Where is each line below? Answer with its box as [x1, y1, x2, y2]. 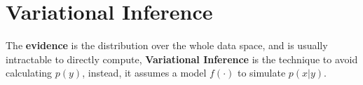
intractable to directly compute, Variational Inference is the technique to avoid [6, 51, 358, 66]
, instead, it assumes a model [82, 65, 207, 80]
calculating [6, 65, 53, 80]
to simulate [237, 65, 286, 80]
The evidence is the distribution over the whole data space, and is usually [6, 38, 328, 53]
